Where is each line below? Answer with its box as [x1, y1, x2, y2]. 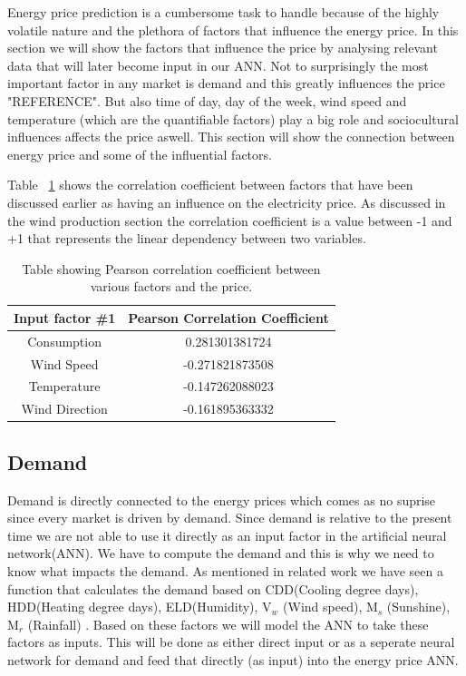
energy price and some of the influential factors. [7, 144, 272, 163]
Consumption [27, 331, 102, 350]
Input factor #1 [14, 308, 116, 327]
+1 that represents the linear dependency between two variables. [7, 229, 366, 248]
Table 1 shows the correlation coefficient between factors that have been [7, 175, 413, 194]
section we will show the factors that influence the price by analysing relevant [7, 38, 438, 57]
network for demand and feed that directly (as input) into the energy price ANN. [7, 650, 459, 669]
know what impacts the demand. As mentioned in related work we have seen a [7, 561, 443, 580]
